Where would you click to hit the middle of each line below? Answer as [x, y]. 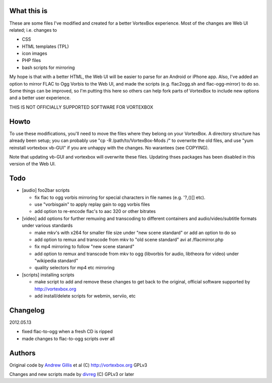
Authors [22, 353]
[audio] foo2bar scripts [46, 190]
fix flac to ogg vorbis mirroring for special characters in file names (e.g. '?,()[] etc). [120, 197]
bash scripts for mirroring [48, 67]
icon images [35, 53]
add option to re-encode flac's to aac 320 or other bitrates [95, 211]
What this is [28, 11]
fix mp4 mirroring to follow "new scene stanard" [84, 247]
